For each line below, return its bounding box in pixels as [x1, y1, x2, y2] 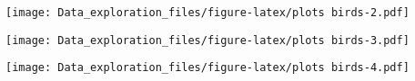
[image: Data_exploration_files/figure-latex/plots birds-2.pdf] [5, 6, 410, 19]
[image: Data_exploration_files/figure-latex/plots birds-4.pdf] [5, 61, 410, 75]
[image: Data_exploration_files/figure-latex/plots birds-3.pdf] [5, 33, 410, 47]
